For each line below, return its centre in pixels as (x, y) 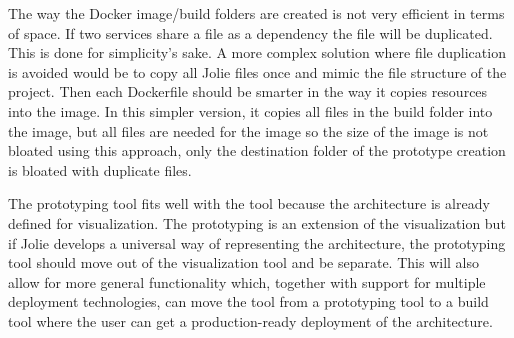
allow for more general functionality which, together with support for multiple (247, 281)
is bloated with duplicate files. (100, 169)
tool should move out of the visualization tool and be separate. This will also (243, 262)
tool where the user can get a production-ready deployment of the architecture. (250, 320)
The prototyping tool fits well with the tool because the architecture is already (249, 203)
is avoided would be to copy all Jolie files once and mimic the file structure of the (257, 71)
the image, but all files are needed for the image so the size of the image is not (248, 130)
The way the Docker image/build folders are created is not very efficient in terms (256, 13)
